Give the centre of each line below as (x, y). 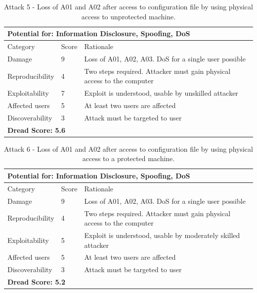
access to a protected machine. (128, 158)
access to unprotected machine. (128, 16)
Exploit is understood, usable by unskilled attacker (161, 93)
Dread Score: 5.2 (37, 282)
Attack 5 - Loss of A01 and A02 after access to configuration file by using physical (128, 6)
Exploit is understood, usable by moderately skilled (162, 235)
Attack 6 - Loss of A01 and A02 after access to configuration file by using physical (128, 148)
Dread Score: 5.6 (37, 130)
